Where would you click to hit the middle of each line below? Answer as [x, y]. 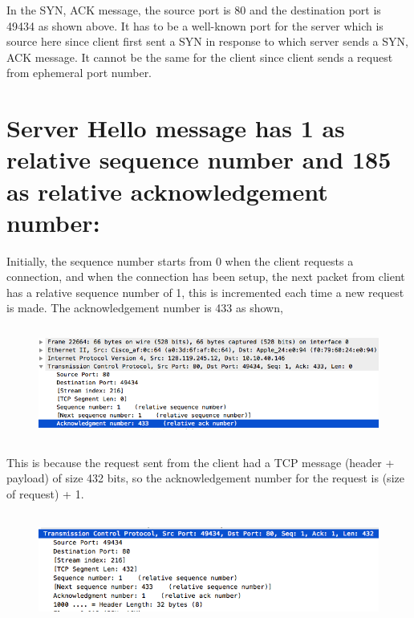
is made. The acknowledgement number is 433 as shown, [145, 308]
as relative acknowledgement [167, 191]
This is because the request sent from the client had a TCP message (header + [201, 462]
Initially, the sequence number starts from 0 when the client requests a [180, 260]
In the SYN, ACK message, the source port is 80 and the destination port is [194, 10]
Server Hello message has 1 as [176, 128]
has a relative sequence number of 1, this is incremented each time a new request [205, 292]
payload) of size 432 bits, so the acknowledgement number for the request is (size [205, 478]
